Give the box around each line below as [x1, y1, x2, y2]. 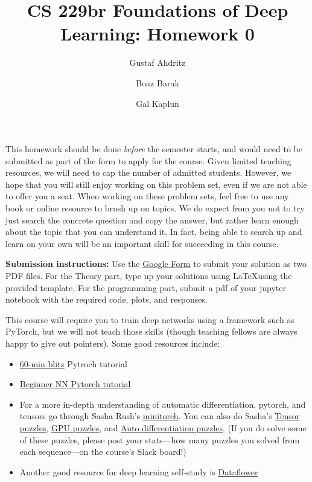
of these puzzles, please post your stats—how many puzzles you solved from [19, 433, 300, 446]
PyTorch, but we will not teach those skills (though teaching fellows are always [5, 325, 298, 338]
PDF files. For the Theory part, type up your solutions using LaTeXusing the [5, 269, 292, 282]
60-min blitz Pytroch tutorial [19, 357, 127, 370]
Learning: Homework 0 [60, 21, 255, 46]
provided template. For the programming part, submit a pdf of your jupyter [5, 281, 286, 294]
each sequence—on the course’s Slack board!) [19, 445, 186, 458]
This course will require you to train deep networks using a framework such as [5, 313, 295, 326]
